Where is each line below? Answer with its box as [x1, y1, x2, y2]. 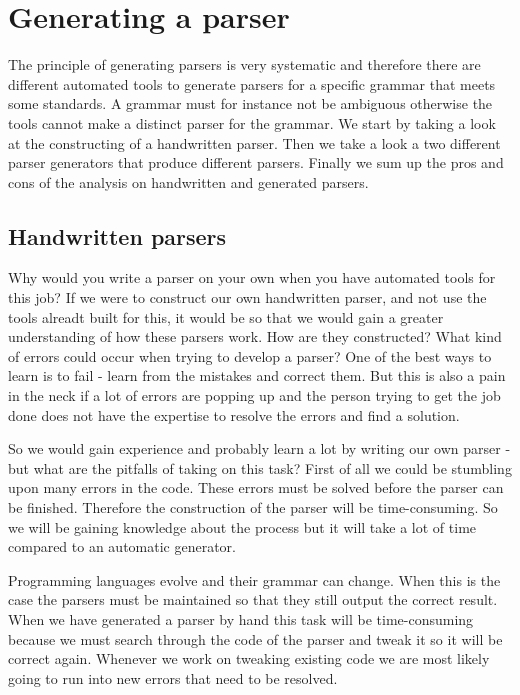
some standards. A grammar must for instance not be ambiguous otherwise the [8, 93, 493, 114]
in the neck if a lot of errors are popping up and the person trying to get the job [8, 385, 501, 406]
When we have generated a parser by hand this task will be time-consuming [8, 608, 474, 629]
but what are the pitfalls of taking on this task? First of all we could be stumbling [8, 457, 512, 478]
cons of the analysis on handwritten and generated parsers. [8, 171, 369, 192]
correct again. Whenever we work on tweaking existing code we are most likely [8, 648, 490, 669]
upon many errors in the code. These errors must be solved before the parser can [8, 477, 504, 498]
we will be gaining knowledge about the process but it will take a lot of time [8, 516, 477, 537]
